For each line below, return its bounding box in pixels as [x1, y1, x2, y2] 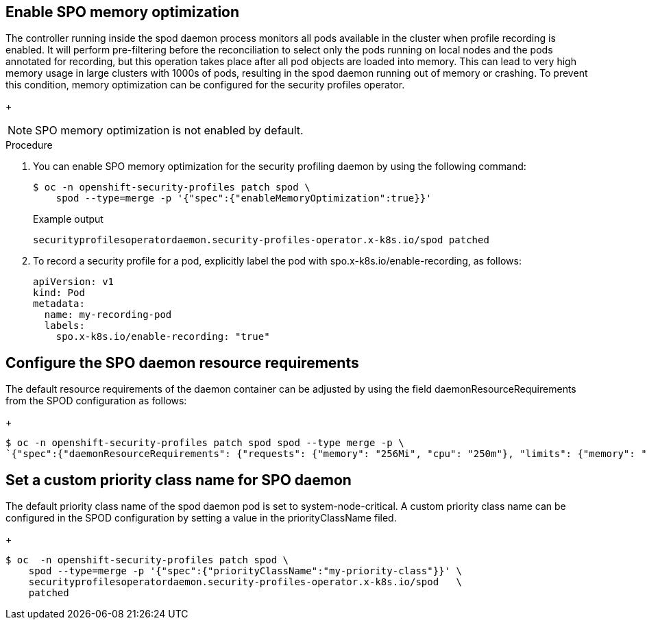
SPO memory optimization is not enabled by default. [35, 123, 304, 138]
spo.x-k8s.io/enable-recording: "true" [56, 331, 270, 343]
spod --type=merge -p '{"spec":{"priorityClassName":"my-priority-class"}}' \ [28, 565, 462, 577]
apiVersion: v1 [33, 276, 114, 288]
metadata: [33, 298, 85, 310]
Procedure [5, 139, 53, 151]
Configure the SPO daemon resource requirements [5, 354, 359, 371]
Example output [33, 213, 103, 225]
